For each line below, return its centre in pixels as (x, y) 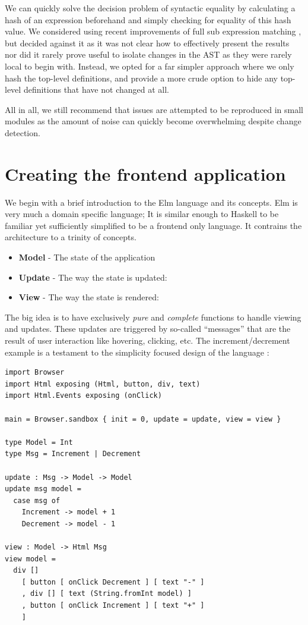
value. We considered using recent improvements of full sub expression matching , (153, 31)
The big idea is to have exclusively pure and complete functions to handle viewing (153, 317)
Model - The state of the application (87, 257)
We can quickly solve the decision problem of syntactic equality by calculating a (150, 8)
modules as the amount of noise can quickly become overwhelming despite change (153, 121)
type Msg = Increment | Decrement (73, 454)
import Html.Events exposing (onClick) (83, 396)
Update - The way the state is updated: (93, 277)
